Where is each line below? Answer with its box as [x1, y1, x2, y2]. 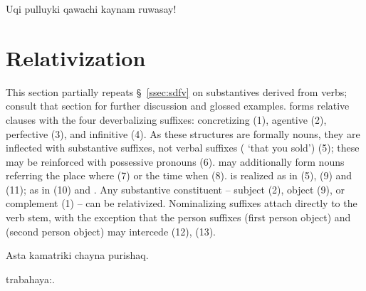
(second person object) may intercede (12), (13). [6, 223, 216, 238]
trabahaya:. [6, 271, 55, 286]
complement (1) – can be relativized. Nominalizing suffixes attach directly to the [6, 196, 357, 211]
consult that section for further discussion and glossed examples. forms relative [6, 98, 350, 113]
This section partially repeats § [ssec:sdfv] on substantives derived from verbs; [6, 84, 347, 99]
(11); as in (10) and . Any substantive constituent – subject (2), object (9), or [6, 181, 345, 196]
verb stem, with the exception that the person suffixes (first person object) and [6, 210, 351, 225]
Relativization [6, 43, 146, 72]
